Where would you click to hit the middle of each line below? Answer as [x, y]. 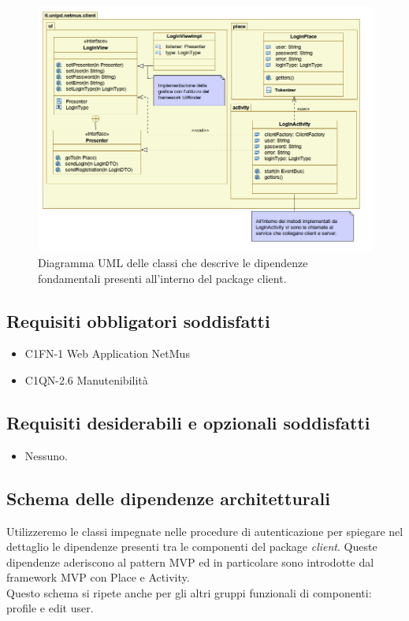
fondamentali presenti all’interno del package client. [162, 278]
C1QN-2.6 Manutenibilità [86, 379]
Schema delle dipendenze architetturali [168, 498]
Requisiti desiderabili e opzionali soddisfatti [188, 422]
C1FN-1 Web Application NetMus [107, 353]
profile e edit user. [50, 608]
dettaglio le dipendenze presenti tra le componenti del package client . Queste [192, 547]
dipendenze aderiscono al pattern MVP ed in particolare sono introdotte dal [190, 562]
